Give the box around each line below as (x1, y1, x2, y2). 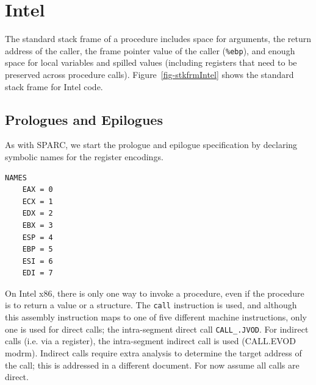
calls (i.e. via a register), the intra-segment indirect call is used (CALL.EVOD (5, 334, 296, 347)
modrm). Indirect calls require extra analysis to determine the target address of (5, 346, 302, 359)
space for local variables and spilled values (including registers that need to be (5, 56, 297, 69)
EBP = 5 (22, 245, 53, 254)
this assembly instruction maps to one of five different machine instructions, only (5, 311, 307, 323)
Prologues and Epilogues (5, 110, 163, 129)
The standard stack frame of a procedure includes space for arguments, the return (5, 32, 311, 45)
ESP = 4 (22, 233, 53, 242)
